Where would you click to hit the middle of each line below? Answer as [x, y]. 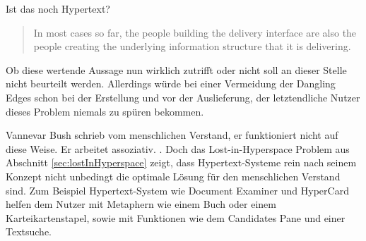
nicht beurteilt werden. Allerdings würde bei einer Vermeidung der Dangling [171, 84]
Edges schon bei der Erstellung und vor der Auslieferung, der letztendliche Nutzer [183, 97]
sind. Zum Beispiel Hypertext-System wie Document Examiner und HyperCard [177, 190]
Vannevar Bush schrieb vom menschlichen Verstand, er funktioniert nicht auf [172, 135]
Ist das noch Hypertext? [58, 8]
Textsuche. [29, 231]
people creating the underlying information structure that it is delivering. [192, 46]
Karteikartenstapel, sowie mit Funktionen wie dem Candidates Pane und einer [176, 217]
